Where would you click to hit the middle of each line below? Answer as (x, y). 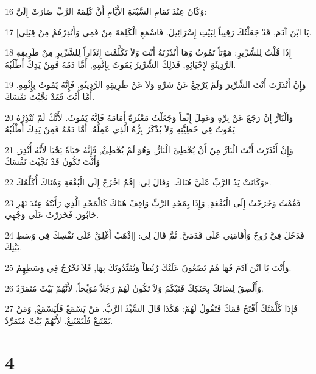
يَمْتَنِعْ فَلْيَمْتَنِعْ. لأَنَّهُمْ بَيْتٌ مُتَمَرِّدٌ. (59, 320)
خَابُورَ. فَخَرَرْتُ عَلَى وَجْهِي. (52, 214)
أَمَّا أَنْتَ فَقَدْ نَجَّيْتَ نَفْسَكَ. (50, 96)
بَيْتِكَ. (14, 247)
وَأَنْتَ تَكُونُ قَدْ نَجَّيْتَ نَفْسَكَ (53, 161)
